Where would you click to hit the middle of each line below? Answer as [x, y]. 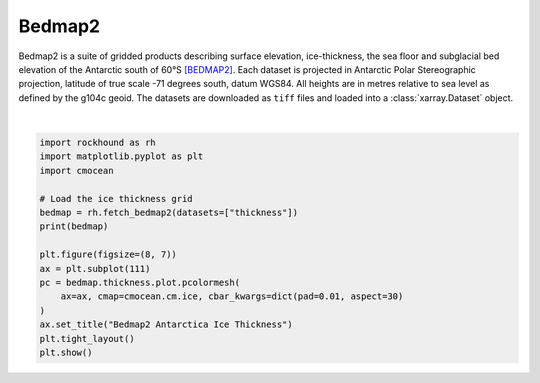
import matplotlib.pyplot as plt [121, 156]
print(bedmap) [74, 226]
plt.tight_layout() [87, 338]
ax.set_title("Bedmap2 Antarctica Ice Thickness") [166, 324]
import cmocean [76, 170]
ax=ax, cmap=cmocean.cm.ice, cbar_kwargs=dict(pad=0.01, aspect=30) [232, 296]
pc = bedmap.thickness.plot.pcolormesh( [139, 282]
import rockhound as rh [98, 143]
